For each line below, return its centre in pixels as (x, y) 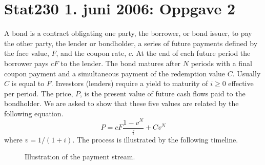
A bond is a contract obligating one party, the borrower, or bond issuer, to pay (128, 33)
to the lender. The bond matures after (121, 63)
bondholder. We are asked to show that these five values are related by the (121, 103)
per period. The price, (39, 93)
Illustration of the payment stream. (80, 157)
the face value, (27, 53)
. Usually (247, 73)
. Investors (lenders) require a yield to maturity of (129, 83)
